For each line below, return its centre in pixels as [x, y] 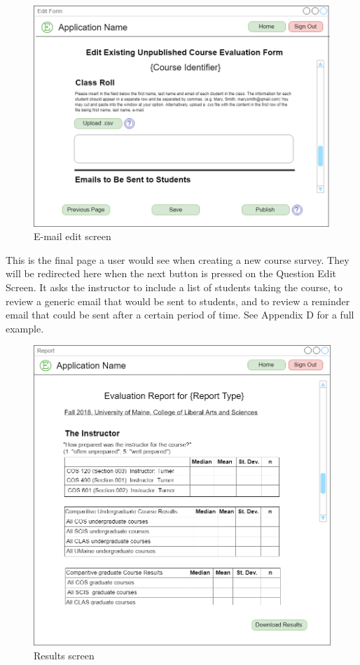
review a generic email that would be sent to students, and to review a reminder [178, 301]
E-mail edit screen [72, 236]
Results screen [64, 655]
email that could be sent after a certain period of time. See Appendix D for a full [180, 315]
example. [25, 328]
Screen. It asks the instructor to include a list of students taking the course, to [174, 287]
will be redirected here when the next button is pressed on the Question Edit [171, 273]
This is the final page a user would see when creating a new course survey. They [178, 259]
